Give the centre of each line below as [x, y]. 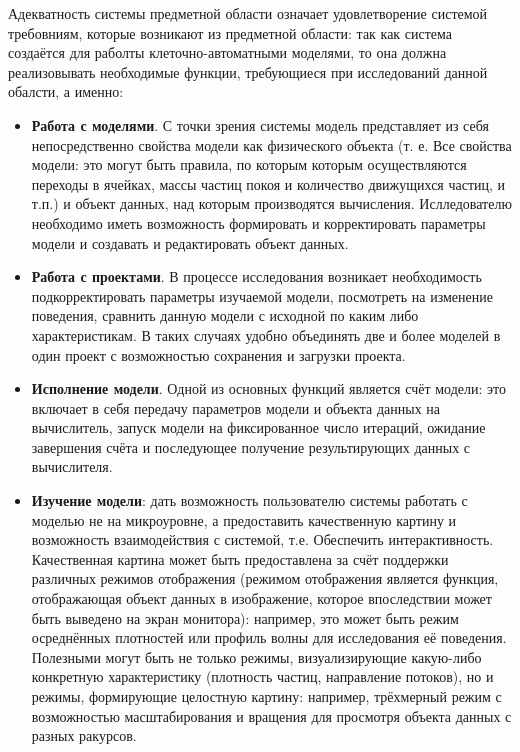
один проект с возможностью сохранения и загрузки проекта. [218, 354]
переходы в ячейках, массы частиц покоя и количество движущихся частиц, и [268, 183]
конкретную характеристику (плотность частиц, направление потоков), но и [262, 676]
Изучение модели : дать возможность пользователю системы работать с [249, 500]
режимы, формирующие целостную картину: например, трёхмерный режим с [266, 696]
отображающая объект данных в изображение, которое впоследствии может [261, 598]
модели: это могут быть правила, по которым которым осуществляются [249, 164]
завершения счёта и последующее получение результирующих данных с [251, 446]
